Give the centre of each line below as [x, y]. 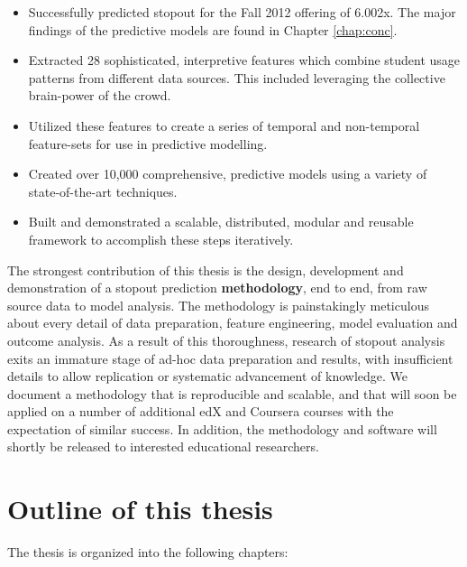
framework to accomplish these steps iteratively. [161, 239]
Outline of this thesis [140, 509]
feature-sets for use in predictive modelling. [148, 143]
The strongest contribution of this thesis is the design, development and [206, 270]
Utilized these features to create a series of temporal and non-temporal [224, 125]
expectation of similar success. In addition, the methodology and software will [222, 428]
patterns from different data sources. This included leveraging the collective [237, 77]
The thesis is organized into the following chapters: [148, 552]
